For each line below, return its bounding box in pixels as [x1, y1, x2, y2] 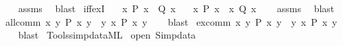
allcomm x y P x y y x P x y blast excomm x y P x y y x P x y [5, 14, 338, 28]
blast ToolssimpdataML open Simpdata [18, 28, 196, 42]
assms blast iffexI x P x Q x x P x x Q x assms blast [18, 1, 335, 15]
